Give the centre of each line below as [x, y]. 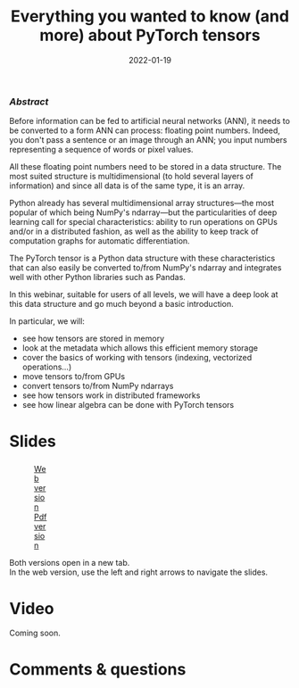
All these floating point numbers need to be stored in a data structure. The [145, 167]
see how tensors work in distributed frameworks [111, 395]
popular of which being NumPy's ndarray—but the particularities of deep [143, 212]
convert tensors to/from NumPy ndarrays [98, 386]
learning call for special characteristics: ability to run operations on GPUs [144, 222]
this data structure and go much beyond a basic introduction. [121, 304]
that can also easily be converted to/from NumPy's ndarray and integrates [145, 268]
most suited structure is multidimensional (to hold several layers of [132, 177]
